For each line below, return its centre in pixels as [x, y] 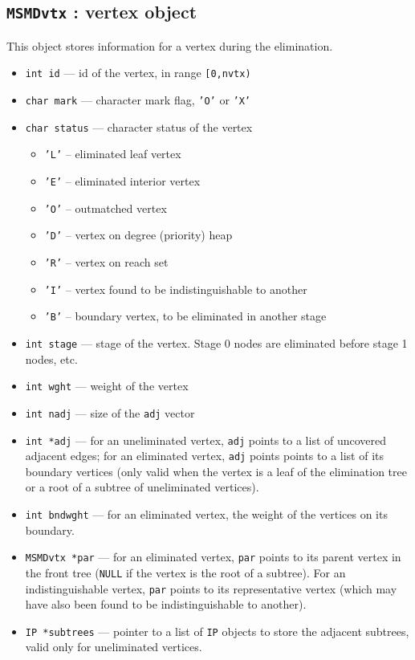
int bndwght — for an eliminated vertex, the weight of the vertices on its [206, 514]
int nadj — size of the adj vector [110, 412]
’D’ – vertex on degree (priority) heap [138, 235]
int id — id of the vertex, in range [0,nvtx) [138, 73]
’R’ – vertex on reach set [106, 261]
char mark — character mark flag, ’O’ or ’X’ [138, 100]
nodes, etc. [51, 359]
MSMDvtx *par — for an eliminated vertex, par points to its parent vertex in [213, 557]
